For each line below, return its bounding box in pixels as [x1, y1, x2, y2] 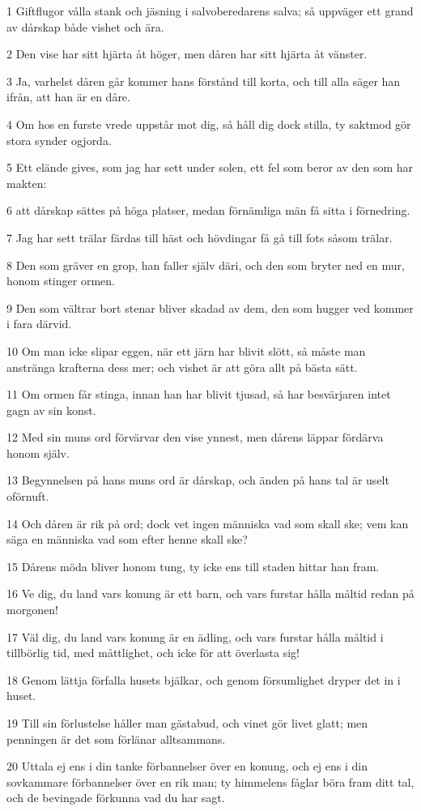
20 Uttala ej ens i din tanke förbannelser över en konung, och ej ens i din [6, 758, 368, 775]
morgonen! [6, 601, 58, 618]
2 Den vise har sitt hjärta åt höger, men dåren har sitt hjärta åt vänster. [6, 45, 368, 62]
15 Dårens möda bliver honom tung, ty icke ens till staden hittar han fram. [6, 557, 380, 574]
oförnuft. [6, 488, 49, 505]
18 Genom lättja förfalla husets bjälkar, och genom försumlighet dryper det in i [6, 671, 401, 688]
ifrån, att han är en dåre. [6, 88, 130, 105]
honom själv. [6, 444, 70, 461]
